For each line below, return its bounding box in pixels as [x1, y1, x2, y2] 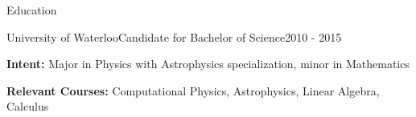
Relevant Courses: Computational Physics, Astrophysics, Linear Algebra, [6, 82, 380, 99]
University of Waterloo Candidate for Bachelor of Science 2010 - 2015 [6, 28, 342, 45]
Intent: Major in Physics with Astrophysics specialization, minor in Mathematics [6, 55, 410, 72]
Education [6, 2, 57, 18]
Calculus [6, 98, 49, 115]
